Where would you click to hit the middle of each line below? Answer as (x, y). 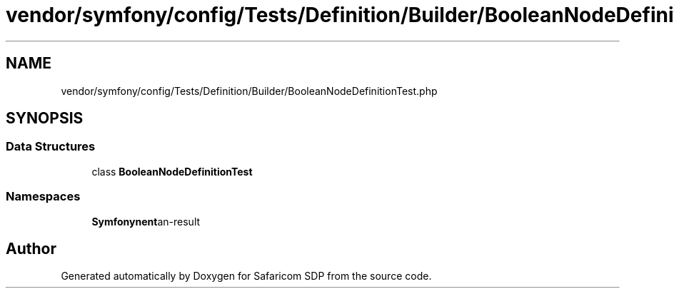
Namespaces (43, 197)
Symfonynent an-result (146, 221)
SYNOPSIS (45, 118)
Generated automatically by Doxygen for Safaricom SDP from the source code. (246, 276)
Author (31, 248)
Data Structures (51, 147)
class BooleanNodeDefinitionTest (172, 171)
